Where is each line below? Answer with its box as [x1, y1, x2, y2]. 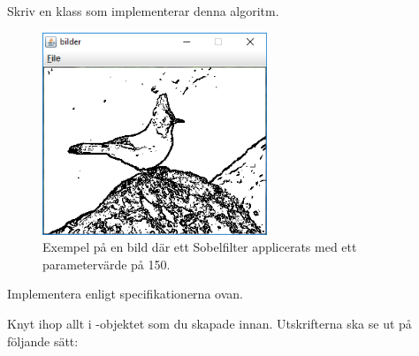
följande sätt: [7, 331, 79, 350]
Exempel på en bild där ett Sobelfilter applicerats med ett [42, 238, 357, 256]
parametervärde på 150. [42, 254, 171, 273]
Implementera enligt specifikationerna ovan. [7, 284, 243, 303]
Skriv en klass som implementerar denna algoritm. [7, 2, 279, 19]
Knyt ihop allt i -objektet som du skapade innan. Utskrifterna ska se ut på [7, 314, 412, 333]
